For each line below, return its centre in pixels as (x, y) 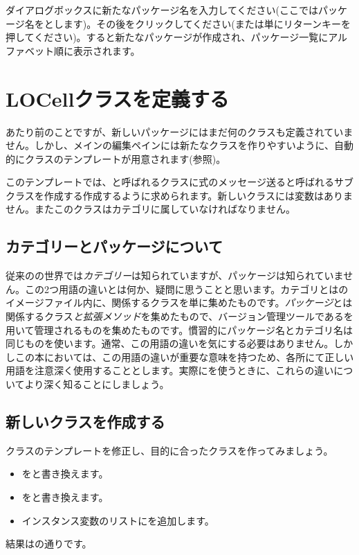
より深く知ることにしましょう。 (97, 384)
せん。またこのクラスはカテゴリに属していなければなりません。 (150, 209)
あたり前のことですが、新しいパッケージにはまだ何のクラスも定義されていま (179, 131)
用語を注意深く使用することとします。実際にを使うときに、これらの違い (170, 370)
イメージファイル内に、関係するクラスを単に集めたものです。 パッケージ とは (179, 302)
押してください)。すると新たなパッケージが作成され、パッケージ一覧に (167, 37)
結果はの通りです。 (49, 544)
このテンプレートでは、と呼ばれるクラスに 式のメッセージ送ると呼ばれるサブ (180, 182)
